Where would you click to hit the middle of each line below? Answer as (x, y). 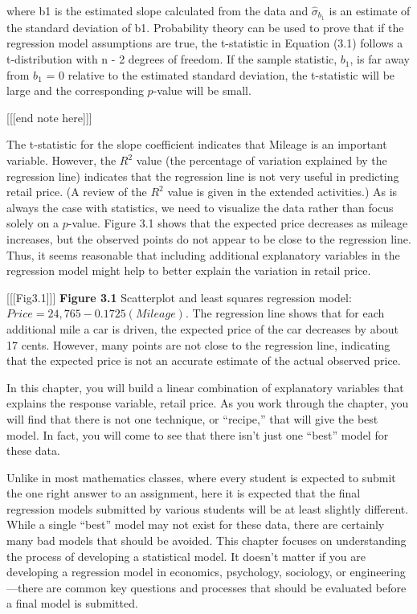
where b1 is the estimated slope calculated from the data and (157, 10)
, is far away (380, 59)
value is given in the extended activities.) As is (282, 192)
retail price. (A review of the (77, 192)
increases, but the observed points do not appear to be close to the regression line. (209, 238)
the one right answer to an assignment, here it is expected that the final (184, 493)
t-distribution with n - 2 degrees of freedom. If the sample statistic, (172, 59)
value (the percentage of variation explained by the (262, 160)
